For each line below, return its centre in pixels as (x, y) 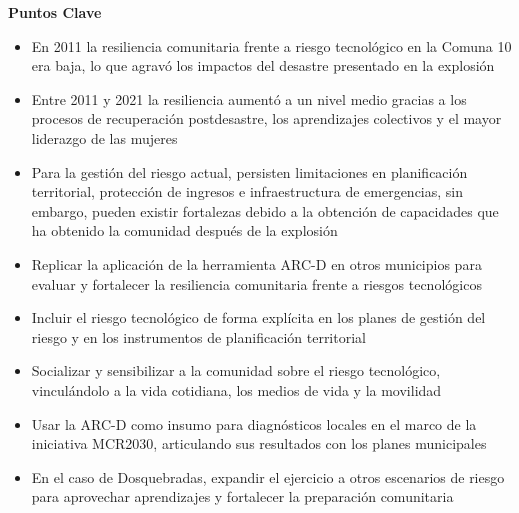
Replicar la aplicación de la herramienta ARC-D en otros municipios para (256, 263)
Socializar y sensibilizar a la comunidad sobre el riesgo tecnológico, (236, 370)
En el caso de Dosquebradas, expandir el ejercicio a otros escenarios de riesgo (268, 476)
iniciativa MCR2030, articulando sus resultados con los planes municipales (259, 443)
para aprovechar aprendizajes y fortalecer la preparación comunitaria (242, 496)
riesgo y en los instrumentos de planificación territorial (198, 336)
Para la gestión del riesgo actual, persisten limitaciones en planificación (249, 171)
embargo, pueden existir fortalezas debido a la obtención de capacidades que (265, 210)
